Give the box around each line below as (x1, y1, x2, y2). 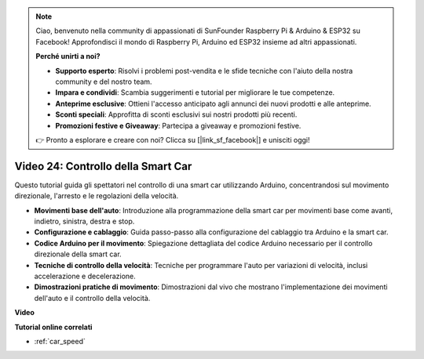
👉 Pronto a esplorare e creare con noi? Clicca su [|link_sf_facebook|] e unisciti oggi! (35, 135, 310, 144)
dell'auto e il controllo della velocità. (34, 293, 151, 303)
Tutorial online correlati (14, 322, 93, 332)
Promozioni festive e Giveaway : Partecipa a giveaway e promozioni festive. (55, 121, 302, 130)
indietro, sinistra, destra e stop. (34, 216, 135, 226)
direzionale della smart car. (34, 249, 122, 259)
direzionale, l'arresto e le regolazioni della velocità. (14, 191, 179, 201)
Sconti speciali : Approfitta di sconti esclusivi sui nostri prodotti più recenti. (55, 110, 298, 119)
